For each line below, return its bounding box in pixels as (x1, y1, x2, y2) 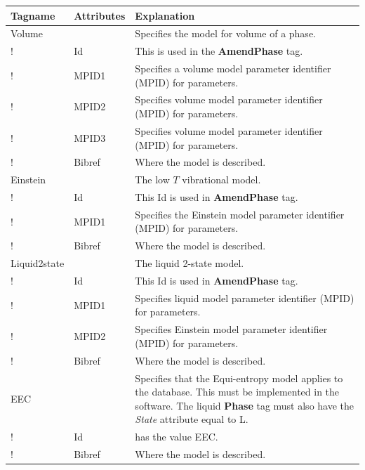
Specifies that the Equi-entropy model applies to (135, 370, 343, 385)
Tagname (11, 8, 55, 22)
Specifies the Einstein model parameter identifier (135, 207, 345, 221)
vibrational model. (182, 172, 261, 187)
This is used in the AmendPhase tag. (135, 44, 303, 58)
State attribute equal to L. (135, 412, 248, 426)
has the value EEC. (135, 429, 218, 444)
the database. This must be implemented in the (135, 384, 340, 399)
